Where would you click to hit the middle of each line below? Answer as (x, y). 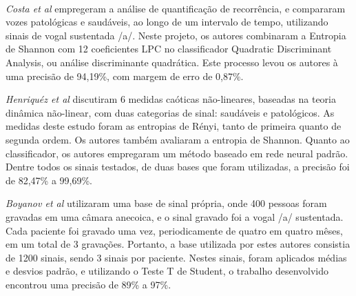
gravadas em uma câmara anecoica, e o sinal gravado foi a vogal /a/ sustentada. (175, 216)
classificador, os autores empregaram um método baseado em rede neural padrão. (177, 153)
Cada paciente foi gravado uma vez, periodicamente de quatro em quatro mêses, (174, 230)
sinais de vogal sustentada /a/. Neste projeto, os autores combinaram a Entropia (176, 35)
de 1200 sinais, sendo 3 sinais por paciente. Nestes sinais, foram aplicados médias (176, 257)
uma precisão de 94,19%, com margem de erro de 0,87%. (125, 76)
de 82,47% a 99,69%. (49, 180)
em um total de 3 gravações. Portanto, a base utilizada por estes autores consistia (178, 244)
